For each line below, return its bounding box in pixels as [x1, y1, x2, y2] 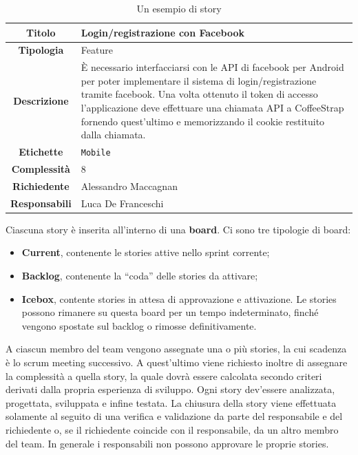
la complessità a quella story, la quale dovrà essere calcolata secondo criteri [6, 368, 322, 383]
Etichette [19, 145, 63, 159]
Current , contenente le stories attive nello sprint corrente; [21, 245, 270, 260]
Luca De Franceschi [81, 195, 164, 210]
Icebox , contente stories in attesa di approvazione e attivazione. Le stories [21, 291, 337, 306]
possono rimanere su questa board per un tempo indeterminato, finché [21, 305, 319, 319]
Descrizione [13, 94, 69, 108]
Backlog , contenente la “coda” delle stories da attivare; [21, 268, 258, 282]
